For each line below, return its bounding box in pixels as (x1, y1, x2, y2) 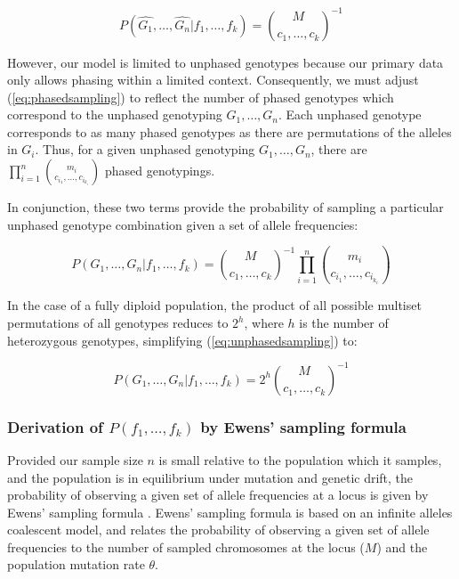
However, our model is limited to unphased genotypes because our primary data (7, 53, 444, 71)
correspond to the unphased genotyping (7, 105, 222, 124)
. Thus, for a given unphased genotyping (35, 140, 255, 159)
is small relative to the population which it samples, (158, 450, 442, 469)
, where (244, 314, 284, 331)
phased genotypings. (105, 161, 215, 180)
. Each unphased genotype (278, 105, 422, 124)
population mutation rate (7, 555, 145, 574)
